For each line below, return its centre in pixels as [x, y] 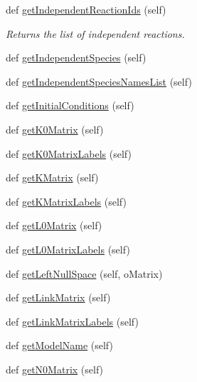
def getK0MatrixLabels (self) [69, 153]
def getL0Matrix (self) [54, 225]
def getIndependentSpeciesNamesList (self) [99, 81]
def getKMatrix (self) [52, 177]
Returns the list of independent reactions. [95, 33]
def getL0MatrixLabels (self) [68, 249]
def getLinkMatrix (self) [58, 297]
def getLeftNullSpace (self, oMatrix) [84, 273]
